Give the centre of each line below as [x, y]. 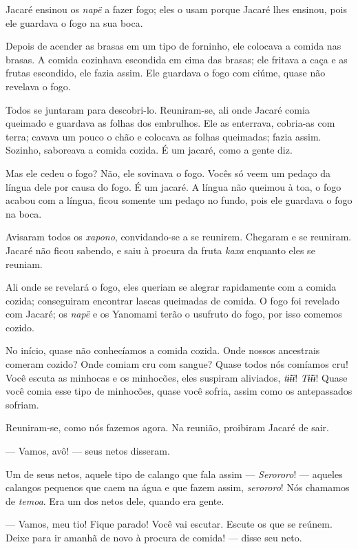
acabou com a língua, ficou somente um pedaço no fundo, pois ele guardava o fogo [179, 200]
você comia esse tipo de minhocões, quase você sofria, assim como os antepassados [179, 391]
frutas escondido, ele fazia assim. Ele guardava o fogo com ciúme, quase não [166, 73]
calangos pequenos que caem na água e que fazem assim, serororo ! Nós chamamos [178, 487]
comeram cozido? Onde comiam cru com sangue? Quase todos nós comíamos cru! [177, 364]
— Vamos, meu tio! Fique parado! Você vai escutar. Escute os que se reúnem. [169, 524]
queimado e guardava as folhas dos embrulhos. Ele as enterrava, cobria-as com [170, 123]
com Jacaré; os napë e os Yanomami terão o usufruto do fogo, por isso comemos [174, 314]
